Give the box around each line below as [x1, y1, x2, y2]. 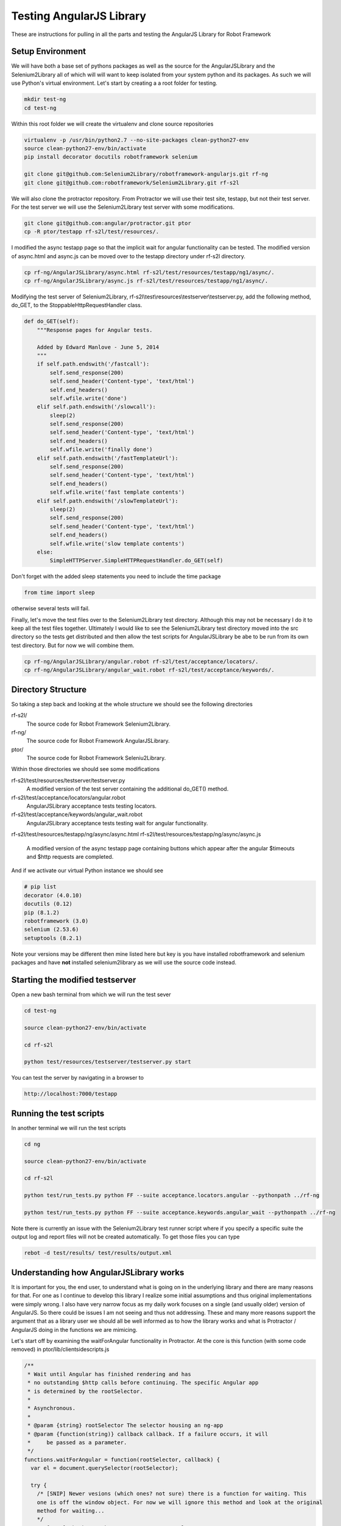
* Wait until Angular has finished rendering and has [27, 1370, 191, 1378]
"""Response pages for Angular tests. [37, 327, 153, 333]
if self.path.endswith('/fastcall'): [37, 361, 150, 367]
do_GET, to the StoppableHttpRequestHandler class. [11, 302, 142, 309]
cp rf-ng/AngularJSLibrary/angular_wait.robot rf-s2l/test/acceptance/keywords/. [24, 667, 275, 674]
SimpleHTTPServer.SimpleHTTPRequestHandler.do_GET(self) [49, 557, 223, 564]
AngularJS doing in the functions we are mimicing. [11, 1326, 138, 1333]
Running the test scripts [11, 1108, 105, 1118]
